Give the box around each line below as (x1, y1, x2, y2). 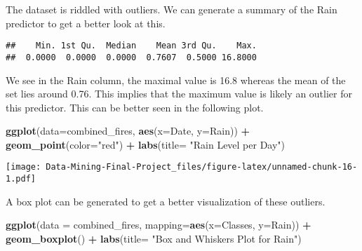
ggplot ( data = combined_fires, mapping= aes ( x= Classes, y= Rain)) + (6, 217, 311, 232)
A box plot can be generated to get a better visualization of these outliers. (6, 194, 326, 208)
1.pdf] (6, 174, 36, 184)
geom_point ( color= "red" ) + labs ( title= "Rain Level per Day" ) (6, 137, 286, 151)
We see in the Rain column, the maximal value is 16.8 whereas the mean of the (6, 72, 346, 87)
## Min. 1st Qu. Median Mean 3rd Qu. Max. (6, 41, 257, 51)
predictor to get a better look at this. (6, 15, 166, 30)
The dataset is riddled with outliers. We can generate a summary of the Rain (6, 2, 337, 16)
